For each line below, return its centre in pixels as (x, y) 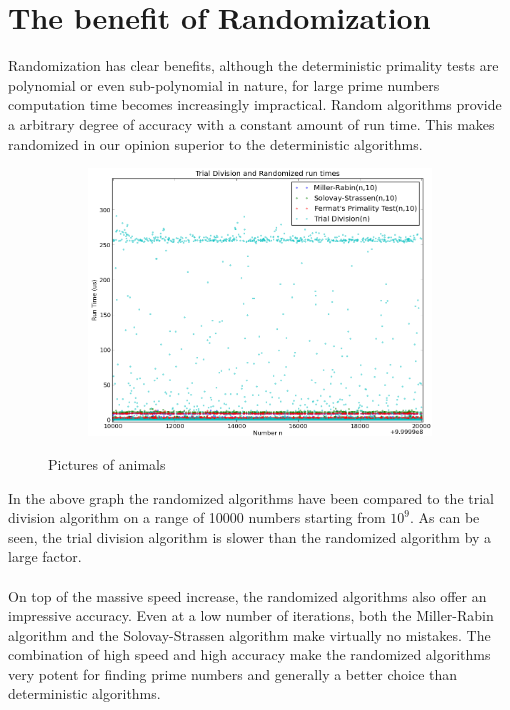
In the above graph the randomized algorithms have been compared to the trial (251, 497)
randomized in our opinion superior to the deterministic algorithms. (215, 143)
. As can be (445, 517)
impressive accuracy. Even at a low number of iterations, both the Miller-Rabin (251, 615)
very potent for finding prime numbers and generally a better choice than (233, 673)
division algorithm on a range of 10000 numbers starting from (197, 517)
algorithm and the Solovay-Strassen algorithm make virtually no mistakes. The (249, 634)
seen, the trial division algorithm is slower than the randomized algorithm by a (250, 536)
